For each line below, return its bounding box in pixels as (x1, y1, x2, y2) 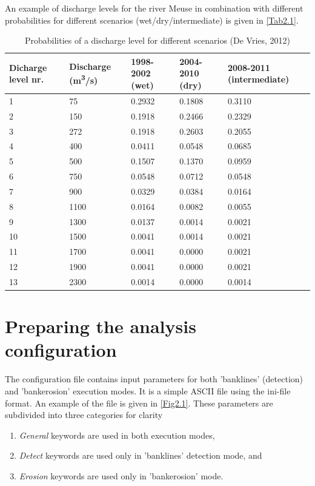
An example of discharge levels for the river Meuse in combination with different (5, 2, 303, 14)
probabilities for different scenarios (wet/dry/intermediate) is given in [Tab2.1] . (5, 13, 299, 26)
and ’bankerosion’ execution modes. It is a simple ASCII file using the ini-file (5, 384, 291, 397)
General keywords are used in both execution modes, (19, 428, 215, 441)
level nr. (9, 73, 44, 86)
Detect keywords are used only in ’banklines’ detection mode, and (19, 449, 262, 462)
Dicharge (9, 61, 47, 73)
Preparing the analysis (5, 314, 196, 339)
